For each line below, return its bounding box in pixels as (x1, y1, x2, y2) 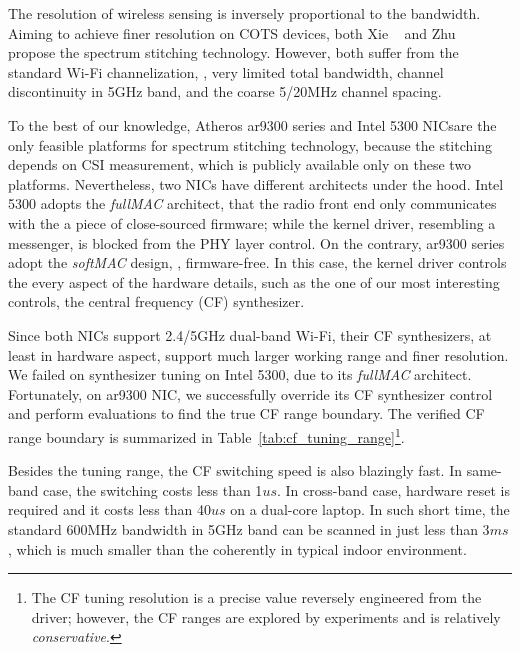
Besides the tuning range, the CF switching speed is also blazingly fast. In (8, 460, 463, 481)
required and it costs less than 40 (8, 499, 211, 520)
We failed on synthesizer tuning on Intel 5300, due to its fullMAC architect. (8, 364, 472, 385)
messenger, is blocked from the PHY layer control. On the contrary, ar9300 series (8, 232, 505, 253)
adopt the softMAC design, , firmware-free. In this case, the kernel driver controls (8, 252, 507, 273)
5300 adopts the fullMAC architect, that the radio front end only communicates (8, 193, 497, 214)
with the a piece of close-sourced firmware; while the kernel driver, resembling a (8, 212, 496, 233)
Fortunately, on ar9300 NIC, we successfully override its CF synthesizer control (8, 383, 493, 404)
